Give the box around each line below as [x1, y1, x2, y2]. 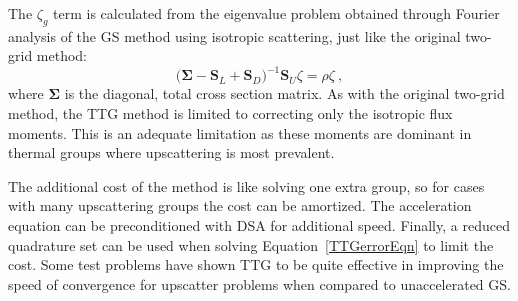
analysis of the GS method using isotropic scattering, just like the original [8, 25, 461, 46]
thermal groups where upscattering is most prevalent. [8, 142, 335, 163]
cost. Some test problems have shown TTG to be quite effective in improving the [8, 254, 504, 275]
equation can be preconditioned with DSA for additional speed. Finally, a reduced [8, 215, 510, 236]
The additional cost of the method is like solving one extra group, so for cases [8, 175, 485, 196]
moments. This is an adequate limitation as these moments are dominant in [8, 122, 472, 143]
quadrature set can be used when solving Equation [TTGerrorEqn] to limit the [8, 234, 494, 255]
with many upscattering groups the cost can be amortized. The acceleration [8, 195, 472, 216]
